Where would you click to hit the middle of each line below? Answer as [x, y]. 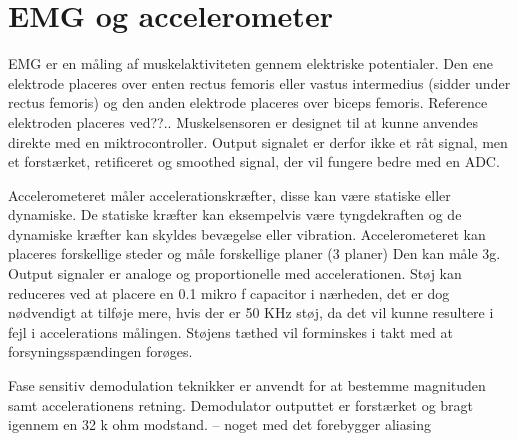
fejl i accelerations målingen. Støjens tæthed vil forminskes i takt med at [230, 331]
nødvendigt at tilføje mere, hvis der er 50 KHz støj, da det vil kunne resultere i [251, 312]
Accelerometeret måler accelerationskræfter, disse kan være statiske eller [229, 194]
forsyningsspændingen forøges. [100, 351]
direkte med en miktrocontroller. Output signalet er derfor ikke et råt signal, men [258, 141]
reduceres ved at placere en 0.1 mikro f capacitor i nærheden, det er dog [229, 292]
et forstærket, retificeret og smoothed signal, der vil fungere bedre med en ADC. [254, 161]
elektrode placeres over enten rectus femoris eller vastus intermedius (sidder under [259, 82]
